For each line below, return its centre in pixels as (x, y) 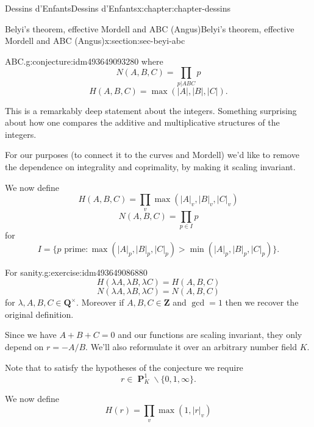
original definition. (39, 314)
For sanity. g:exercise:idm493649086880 (76, 272)
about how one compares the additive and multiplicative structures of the (142, 122)
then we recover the (262, 302)
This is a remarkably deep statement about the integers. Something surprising (151, 110)
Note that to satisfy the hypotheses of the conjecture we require (124, 367)
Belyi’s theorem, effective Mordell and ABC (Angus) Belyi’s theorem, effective (150, 28)
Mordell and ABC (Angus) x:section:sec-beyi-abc (95, 41)
